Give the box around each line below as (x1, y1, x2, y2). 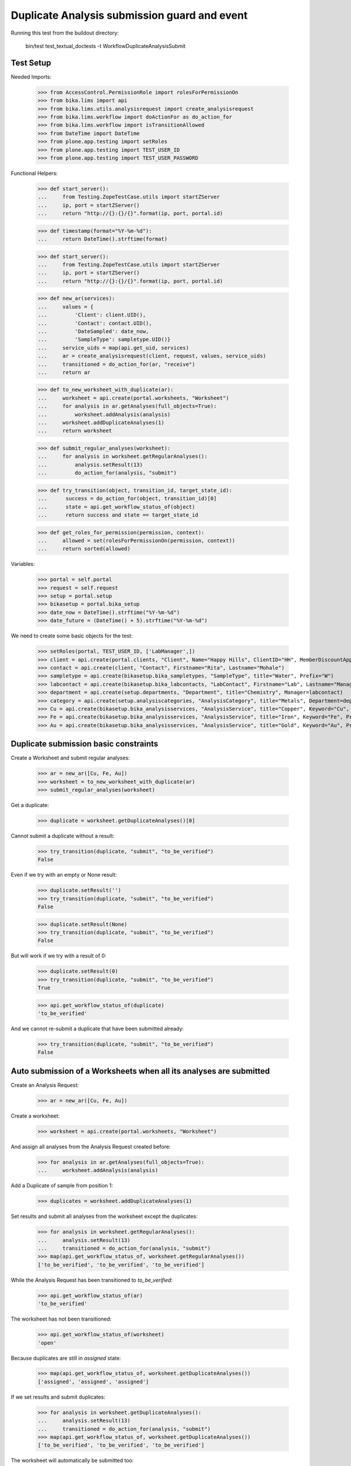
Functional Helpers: (11, 169, 58, 177)
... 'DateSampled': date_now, (37, 328, 149, 334)
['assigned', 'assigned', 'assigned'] (37, 1378, 149, 1385)
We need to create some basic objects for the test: (11, 632, 133, 639)
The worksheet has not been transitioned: (11, 1315, 112, 1322)
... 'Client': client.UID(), (37, 311, 146, 318)
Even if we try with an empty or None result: (11, 871, 117, 878)
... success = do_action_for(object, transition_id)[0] (37, 496, 217, 502)
